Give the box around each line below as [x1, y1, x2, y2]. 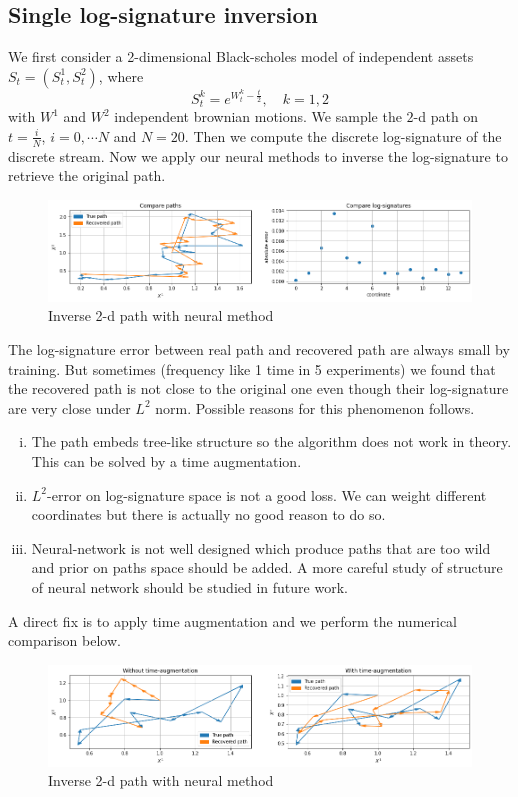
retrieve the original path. [8, 165, 166, 186]
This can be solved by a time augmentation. [31, 451, 302, 472]
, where [98, 65, 144, 86]
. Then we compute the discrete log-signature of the [184, 125, 502, 146]
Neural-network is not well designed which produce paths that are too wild [31, 537, 491, 558]
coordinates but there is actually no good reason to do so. [31, 504, 386, 525]
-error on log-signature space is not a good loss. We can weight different [47, 484, 487, 505]
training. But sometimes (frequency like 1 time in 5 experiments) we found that [8, 358, 496, 379]
